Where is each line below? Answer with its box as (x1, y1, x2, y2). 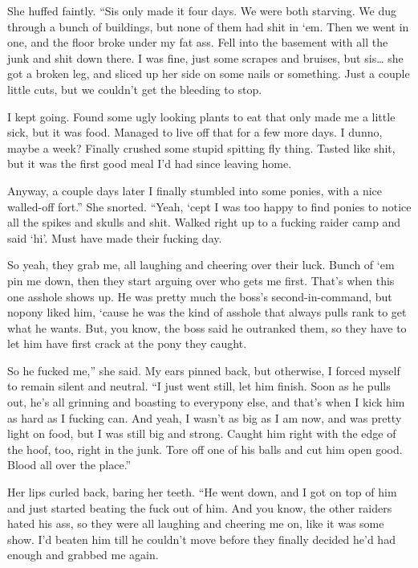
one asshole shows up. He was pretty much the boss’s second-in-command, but (7, 288, 392, 304)
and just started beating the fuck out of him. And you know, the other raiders (7, 499, 392, 516)
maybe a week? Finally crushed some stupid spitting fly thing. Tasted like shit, (7, 139, 396, 156)
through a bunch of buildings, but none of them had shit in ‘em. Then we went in (7, 18, 409, 35)
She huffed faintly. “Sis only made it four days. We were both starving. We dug (7, 2, 396, 18)
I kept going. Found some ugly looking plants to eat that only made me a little (7, 108, 396, 125)
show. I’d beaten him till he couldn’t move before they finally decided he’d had (7, 530, 396, 547)
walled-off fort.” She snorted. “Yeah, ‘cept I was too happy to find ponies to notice (7, 198, 412, 215)
